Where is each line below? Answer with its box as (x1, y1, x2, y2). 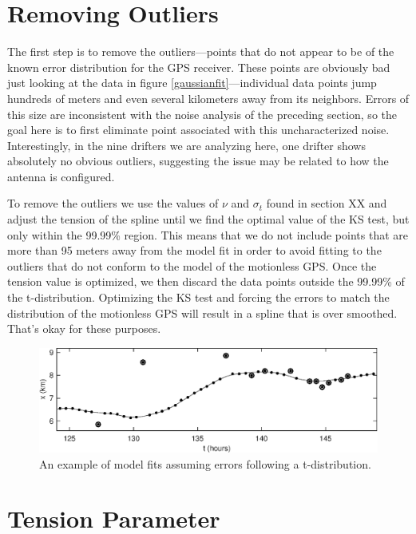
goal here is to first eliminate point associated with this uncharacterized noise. (7, 121, 390, 138)
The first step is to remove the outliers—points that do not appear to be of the (7, 43, 394, 60)
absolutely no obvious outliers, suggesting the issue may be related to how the (7, 152, 389, 169)
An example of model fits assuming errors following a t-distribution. (39, 455, 371, 472)
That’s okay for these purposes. (7, 320, 161, 337)
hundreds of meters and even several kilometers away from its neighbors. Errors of (7, 89, 410, 106)
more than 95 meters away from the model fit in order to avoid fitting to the (7, 242, 382, 259)
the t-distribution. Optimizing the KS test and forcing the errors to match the (7, 289, 390, 306)
